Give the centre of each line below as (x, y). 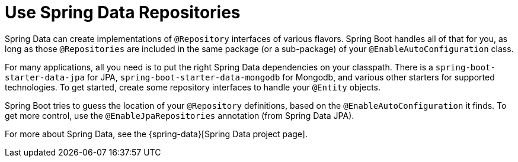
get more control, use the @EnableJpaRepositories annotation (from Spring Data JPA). (180, 115)
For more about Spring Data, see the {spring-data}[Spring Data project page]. (156, 134)
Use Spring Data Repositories (123, 12)
